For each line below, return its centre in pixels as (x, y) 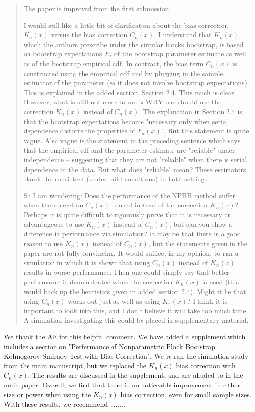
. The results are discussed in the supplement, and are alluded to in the (136, 375)
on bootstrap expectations (63, 54)
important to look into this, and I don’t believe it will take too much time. (136, 310)
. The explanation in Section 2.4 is (190, 111)
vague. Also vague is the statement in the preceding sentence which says (132, 140)
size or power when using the (48, 394)
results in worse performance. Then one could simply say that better (127, 272)
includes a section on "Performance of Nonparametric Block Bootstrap (110, 346)
